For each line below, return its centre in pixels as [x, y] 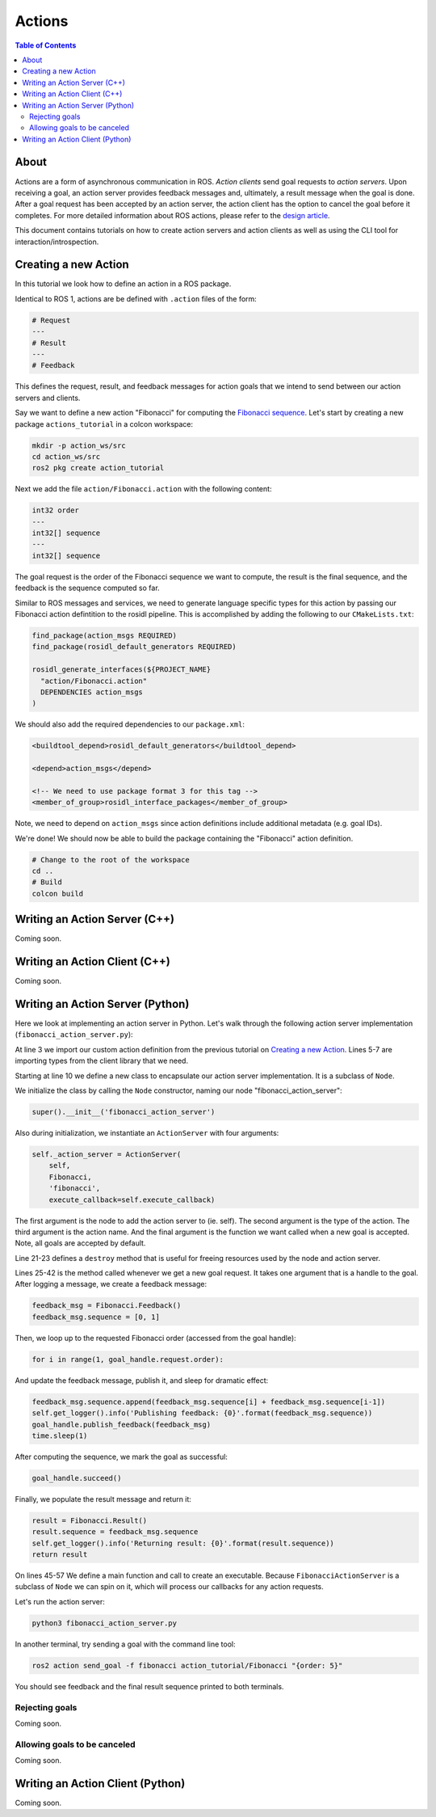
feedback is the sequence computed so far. [88, 588]
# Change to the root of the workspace [111, 860]
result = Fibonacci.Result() [90, 1520]
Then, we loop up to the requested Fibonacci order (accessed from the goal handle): [155, 1338]
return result [60, 1555]
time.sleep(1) [60, 1435]
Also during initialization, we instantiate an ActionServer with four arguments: [147, 1133]
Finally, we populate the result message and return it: [103, 1499]
